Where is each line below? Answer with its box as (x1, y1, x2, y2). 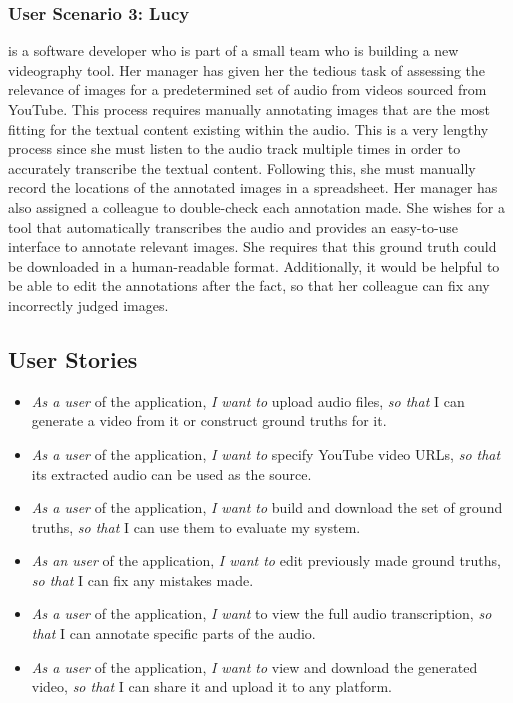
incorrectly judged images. (8, 294, 169, 315)
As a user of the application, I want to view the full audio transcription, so (31, 603, 492, 624)
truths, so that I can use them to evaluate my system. (31, 516, 361, 537)
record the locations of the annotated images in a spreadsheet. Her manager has (8, 177, 498, 198)
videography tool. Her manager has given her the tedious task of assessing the (8, 59, 486, 80)
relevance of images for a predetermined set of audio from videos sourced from (8, 79, 487, 100)
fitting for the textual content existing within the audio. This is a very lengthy (8, 118, 489, 139)
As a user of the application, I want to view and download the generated (31, 656, 478, 677)
